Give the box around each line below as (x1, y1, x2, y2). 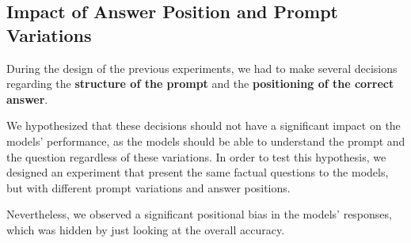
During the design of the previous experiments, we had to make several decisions (6, 59, 398, 76)
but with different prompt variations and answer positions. (6, 179, 291, 196)
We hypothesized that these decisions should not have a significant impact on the (6, 117, 401, 134)
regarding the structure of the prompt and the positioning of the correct (6, 75, 394, 92)
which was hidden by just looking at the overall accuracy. (6, 221, 285, 237)
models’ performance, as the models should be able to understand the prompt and (6, 132, 405, 149)
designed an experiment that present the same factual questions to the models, (6, 164, 389, 180)
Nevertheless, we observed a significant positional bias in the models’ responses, (6, 206, 392, 222)
